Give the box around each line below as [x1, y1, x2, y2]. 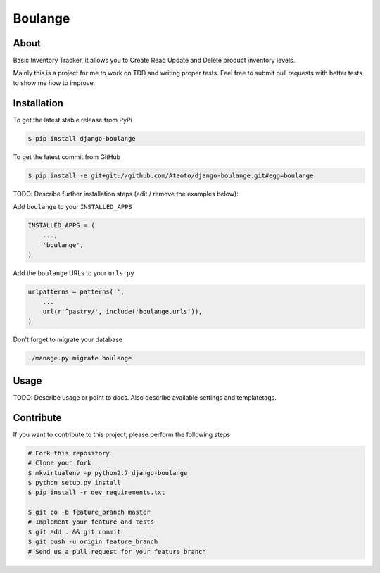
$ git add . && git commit [27, 528, 121, 536]
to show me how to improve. [13, 78, 96, 87]
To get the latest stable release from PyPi [13, 115, 133, 124]
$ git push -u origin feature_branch [27, 538, 158, 546]
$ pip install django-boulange [27, 134, 137, 142]
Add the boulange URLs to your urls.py [13, 269, 135, 277]
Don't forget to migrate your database [13, 335, 123, 344]
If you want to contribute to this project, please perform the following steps [13, 430, 231, 439]
